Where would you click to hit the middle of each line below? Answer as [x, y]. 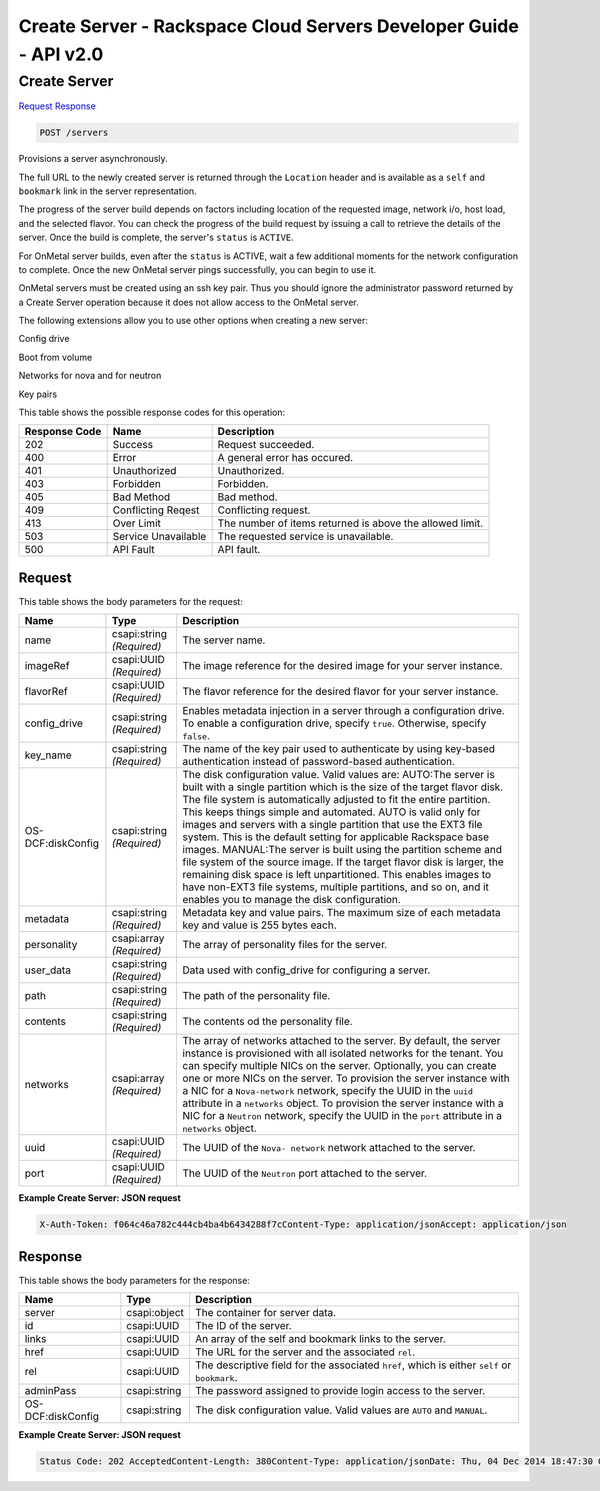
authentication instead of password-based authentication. [318, 762]
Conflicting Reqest [156, 510]
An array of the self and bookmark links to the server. [321, 1339]
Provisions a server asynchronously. [93, 159]
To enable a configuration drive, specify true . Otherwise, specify [334, 723]
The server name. [224, 640]
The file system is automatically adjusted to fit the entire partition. [336, 800]
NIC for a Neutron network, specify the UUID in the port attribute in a [342, 1116]
